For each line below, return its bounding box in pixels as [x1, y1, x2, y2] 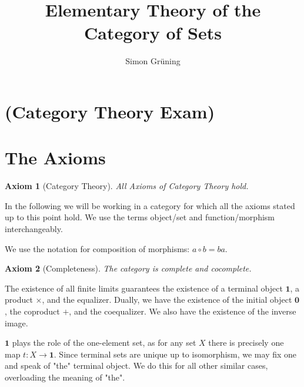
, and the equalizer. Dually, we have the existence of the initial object [42, 293, 292, 306]
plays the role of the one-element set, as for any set [12, 336, 196, 349]
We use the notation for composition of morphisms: [5, 242, 190, 254]
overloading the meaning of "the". [5, 371, 125, 383]
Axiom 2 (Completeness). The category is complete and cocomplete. [5, 262, 252, 274]
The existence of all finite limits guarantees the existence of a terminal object [5, 282, 283, 294]
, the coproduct [5, 305, 60, 317]
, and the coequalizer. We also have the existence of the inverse [69, 305, 296, 317]
